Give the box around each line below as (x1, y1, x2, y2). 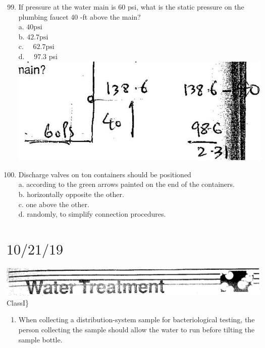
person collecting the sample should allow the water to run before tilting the (18, 324, 255, 334)
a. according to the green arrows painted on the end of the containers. (18, 179, 235, 189)
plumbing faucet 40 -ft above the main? (18, 11, 141, 22)
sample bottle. (18, 334, 63, 344)
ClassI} (7, 297, 29, 308)
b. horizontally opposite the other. (18, 189, 124, 200)
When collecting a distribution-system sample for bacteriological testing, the (18, 314, 255, 325)
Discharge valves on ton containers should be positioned (18, 169, 191, 179)
